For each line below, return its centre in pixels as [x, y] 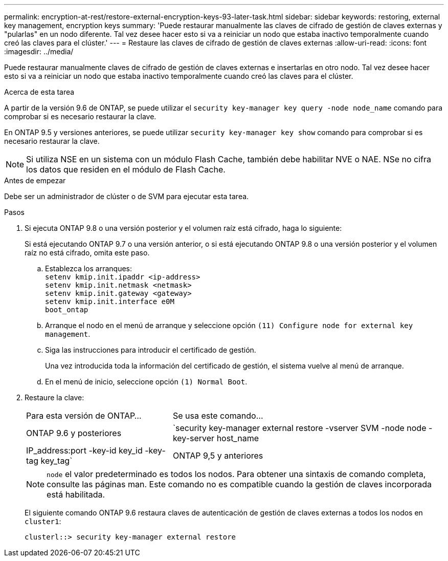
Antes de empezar [35, 180]
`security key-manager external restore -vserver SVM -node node [299, 428]
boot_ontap [67, 310]
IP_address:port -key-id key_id [84, 450]
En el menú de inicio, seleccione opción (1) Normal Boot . [146, 382]
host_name [238, 438]
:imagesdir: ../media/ [39, 51]
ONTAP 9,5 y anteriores [218, 456]
